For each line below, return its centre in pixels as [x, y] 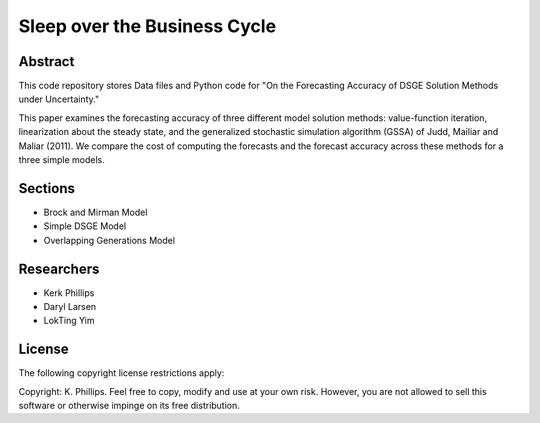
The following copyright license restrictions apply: [121, 373]
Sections [46, 188]
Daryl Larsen [70, 306]
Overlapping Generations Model [109, 240]
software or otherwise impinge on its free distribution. [129, 406]
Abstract [46, 61]
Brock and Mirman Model [95, 212]
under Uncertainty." [59, 99]
